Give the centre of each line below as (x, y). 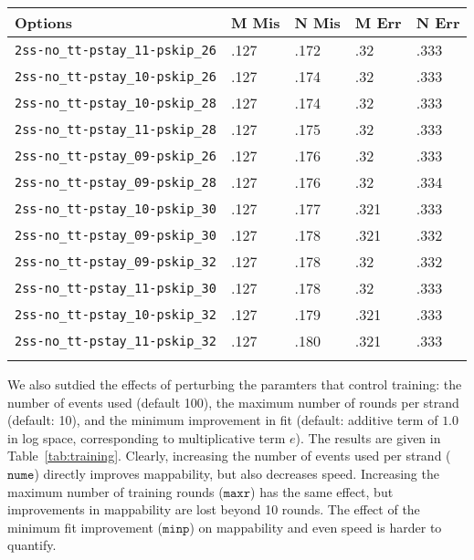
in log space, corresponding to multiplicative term (147, 437)
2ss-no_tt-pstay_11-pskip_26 (116, 50)
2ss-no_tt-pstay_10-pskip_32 (116, 314)
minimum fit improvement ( (85, 527)
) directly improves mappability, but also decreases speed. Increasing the (237, 473)
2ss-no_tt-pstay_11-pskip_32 (116, 341)
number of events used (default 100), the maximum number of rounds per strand (233, 402)
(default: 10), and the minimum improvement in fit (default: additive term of (223, 420)
